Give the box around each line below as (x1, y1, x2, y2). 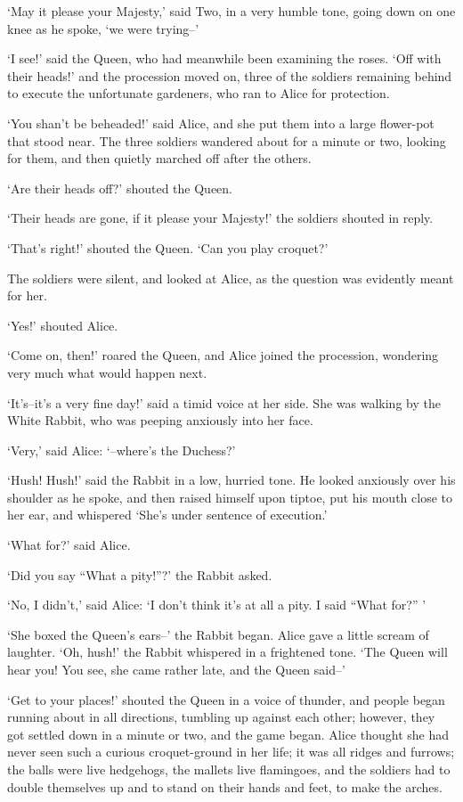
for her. (7, 286, 47, 305)
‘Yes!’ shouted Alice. (7, 315, 118, 334)
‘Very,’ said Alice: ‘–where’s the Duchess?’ (7, 440, 236, 459)
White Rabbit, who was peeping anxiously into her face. (7, 411, 313, 430)
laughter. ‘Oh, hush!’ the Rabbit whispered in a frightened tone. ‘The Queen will (7, 642, 448, 661)
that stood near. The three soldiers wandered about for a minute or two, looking (7, 131, 446, 150)
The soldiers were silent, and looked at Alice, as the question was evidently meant (7, 268, 454, 287)
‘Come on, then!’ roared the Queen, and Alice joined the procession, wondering (7, 346, 439, 364)
